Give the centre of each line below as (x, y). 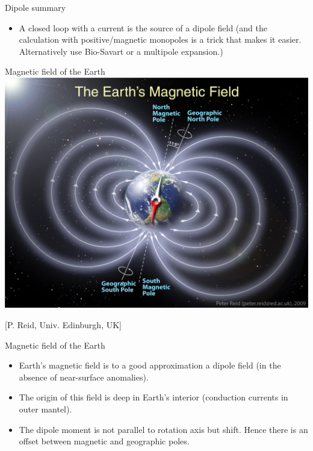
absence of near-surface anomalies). (84, 377)
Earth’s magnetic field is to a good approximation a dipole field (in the (150, 365)
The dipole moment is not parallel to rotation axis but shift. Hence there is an (163, 429)
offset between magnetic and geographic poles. (104, 441)
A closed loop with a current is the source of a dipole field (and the (143, 27)
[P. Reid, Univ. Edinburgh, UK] (63, 324)
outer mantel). (45, 409)
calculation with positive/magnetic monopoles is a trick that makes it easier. (160, 39)
